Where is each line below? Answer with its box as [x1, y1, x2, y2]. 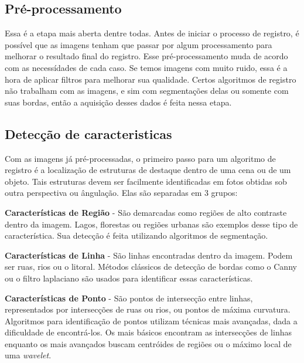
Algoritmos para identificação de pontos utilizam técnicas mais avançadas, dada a [5, 314, 298, 327]
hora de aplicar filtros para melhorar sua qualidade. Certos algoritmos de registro [5, 73, 296, 85]
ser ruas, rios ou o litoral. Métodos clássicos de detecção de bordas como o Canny [5, 260, 297, 273]
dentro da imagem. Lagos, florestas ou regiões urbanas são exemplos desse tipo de [5, 218, 298, 230]
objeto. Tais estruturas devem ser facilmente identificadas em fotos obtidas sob [5, 175, 287, 187]
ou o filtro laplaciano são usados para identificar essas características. [5, 272, 253, 284]
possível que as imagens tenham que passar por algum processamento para [5, 38, 272, 50]
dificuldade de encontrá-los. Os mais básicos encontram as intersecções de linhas [5, 326, 292, 338]
